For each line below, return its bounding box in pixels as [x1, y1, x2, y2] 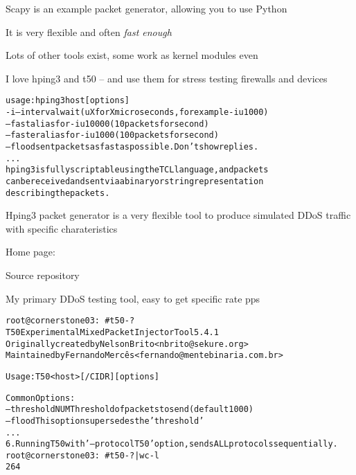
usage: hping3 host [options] [6, 96, 130, 106]
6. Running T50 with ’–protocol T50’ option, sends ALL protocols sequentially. [6, 439, 338, 449]
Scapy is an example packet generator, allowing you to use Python [6, 1, 287, 15]
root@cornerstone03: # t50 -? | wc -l [6, 450, 159, 460]
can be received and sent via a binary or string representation [6, 176, 264, 186]
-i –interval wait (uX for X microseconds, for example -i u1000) [6, 107, 269, 118]
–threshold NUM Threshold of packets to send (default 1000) [6, 404, 254, 415]
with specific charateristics [6, 221, 118, 235]
